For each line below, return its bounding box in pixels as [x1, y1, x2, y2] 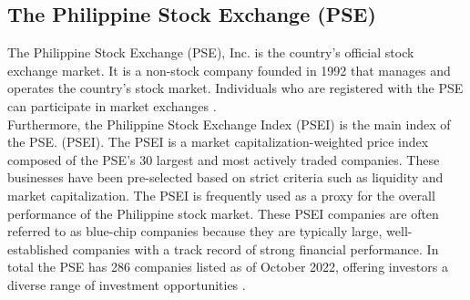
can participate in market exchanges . [7, 96, 217, 115]
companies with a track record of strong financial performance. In [72, 239, 439, 258]
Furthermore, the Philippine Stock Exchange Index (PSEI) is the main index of [7, 114, 451, 133]
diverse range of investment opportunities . [7, 274, 246, 294]
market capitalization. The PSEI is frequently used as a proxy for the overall [7, 185, 435, 204]
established [7, 239, 69, 258]
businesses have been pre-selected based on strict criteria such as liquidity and [7, 168, 444, 187]
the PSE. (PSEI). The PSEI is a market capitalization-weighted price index [7, 132, 429, 151]
